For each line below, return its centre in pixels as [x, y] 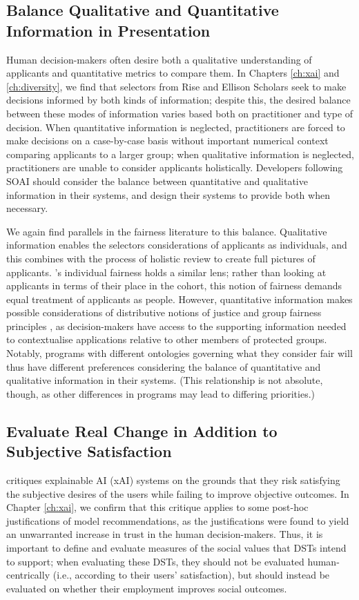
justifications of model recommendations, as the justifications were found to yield [178, 520]
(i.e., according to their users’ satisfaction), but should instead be [191, 575]
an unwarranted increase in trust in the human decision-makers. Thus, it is [165, 534]
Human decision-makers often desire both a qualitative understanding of [159, 59]
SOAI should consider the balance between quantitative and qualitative [157, 181]
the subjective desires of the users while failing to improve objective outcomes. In [178, 493]
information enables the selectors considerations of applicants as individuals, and [177, 245]
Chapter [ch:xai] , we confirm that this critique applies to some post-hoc [157, 507]
